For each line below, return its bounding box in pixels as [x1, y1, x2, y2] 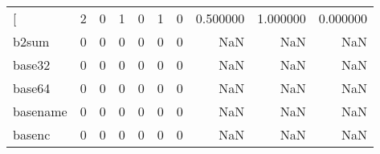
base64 [13, 79, 51, 97]
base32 [13, 55, 51, 74]
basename [13, 102, 67, 120]
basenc [13, 125, 51, 144]
